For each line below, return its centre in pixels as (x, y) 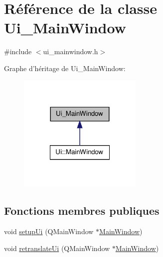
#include (18, 51)
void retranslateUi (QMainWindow (57, 248)
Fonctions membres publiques (82, 211)
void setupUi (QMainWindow (49, 231)
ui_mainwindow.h (71, 51)
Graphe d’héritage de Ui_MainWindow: (65, 68)
